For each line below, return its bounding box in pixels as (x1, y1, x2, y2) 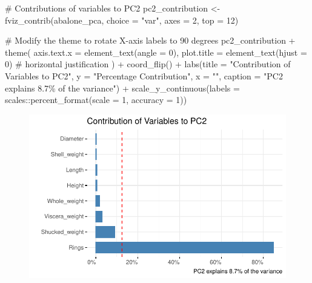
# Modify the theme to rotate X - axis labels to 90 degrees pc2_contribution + (5, 34, 296, 47)
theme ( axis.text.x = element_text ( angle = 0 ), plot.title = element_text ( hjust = (5, 45, 307, 58)
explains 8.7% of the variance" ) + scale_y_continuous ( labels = (5, 81, 240, 94)
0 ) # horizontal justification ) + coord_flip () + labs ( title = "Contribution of (5, 58, 291, 70)
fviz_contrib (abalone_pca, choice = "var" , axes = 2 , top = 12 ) (5, 13, 239, 26)
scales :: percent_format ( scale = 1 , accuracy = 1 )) (5, 93, 187, 106)
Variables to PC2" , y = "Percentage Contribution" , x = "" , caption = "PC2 (5, 69, 283, 82)
